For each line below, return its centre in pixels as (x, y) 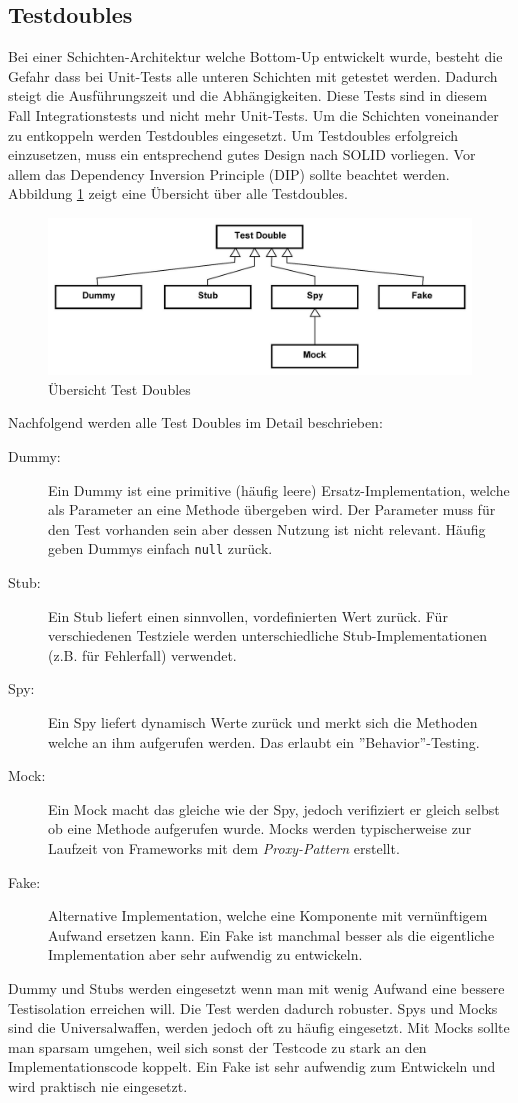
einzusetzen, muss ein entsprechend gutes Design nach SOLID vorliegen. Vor (242, 154)
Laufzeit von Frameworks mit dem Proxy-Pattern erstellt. (224, 848)
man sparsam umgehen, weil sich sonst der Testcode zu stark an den (217, 1046)
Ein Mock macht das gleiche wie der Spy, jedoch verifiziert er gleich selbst (274, 808)
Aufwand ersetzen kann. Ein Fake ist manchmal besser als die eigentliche (271, 934)
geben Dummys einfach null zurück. (160, 548)
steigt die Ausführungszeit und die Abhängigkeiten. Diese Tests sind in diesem (248, 95)
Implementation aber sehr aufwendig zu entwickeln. (205, 954)
